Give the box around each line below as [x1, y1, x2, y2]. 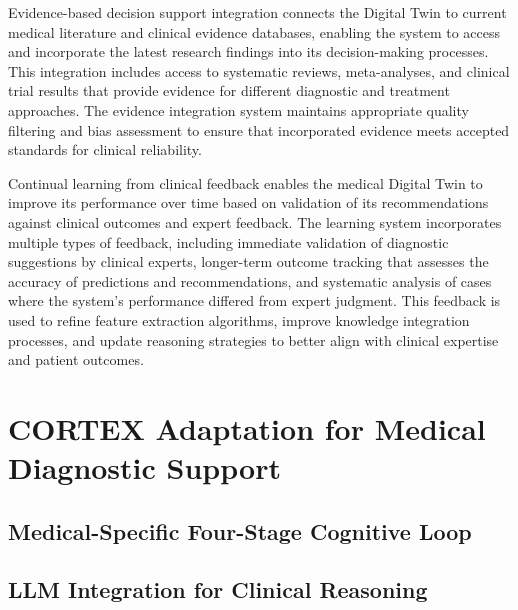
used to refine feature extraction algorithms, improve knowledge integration [8, 309, 470, 330]
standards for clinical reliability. [8, 139, 202, 160]
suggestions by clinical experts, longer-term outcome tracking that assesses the [8, 251, 489, 272]
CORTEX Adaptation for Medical [8, 407, 486, 448]
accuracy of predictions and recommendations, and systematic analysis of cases [8, 270, 492, 291]
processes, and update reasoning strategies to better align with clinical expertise [8, 329, 499, 350]
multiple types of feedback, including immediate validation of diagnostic [8, 231, 449, 252]
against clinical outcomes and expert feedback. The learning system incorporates [8, 211, 502, 232]
